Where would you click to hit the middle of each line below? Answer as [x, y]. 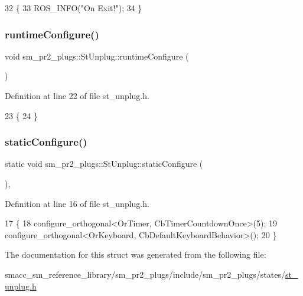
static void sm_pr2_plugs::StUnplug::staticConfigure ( [104, 164]
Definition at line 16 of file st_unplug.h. [77, 203]
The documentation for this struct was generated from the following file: [136, 254]
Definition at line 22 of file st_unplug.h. [77, 96]
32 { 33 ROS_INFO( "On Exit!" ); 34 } [74, 8]
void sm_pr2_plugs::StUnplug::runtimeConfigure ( [97, 56]
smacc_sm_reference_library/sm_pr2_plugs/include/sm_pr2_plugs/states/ [145, 274]
